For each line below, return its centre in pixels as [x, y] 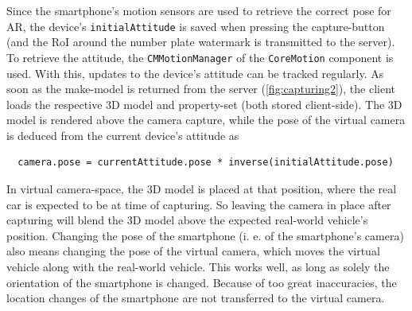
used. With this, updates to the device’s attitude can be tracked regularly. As [195, 73]
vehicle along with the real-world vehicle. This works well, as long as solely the [198, 267]
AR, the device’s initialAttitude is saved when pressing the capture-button [196, 26]
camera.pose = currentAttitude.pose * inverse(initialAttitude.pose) [206, 163]
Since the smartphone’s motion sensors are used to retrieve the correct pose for [199, 10]
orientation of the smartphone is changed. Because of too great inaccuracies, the [202, 282]
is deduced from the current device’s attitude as [123, 135]
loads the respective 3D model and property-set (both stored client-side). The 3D [204, 104]
